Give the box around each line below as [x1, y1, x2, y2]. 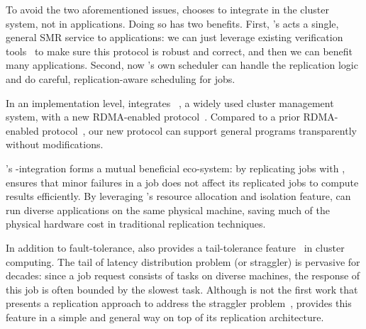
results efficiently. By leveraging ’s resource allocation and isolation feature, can [6, 189, 351, 203]
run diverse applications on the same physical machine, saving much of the [6, 202, 331, 217]
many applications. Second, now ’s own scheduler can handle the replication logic [6, 57, 358, 72]
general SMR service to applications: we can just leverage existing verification [6, 30, 343, 45]
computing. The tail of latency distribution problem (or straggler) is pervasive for [6, 254, 360, 269]
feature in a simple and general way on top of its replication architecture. [6, 309, 324, 324]
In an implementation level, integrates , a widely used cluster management [6, 95, 334, 110]
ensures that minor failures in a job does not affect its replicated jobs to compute [6, 174, 359, 189]
